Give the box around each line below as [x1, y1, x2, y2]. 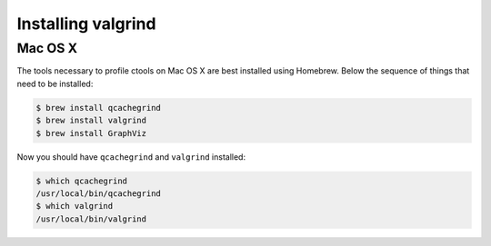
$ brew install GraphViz [35, 128, 147, 138]
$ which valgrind [35, 201, 114, 212]
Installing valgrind [16, 14, 156, 34]
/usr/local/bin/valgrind [35, 213, 147, 224]
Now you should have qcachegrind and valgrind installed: [16, 151, 245, 162]
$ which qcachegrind [35, 175, 127, 186]
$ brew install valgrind [35, 115, 147, 126]
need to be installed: [16, 78, 94, 89]
